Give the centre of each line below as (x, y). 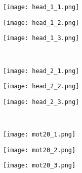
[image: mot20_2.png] (39, 150)
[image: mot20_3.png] (39, 166)
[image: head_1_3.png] (41, 38)
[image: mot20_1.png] (39, 135)
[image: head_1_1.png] (41, 7)
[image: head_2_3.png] (41, 102)
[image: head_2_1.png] (41, 71)
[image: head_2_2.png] (41, 86)
